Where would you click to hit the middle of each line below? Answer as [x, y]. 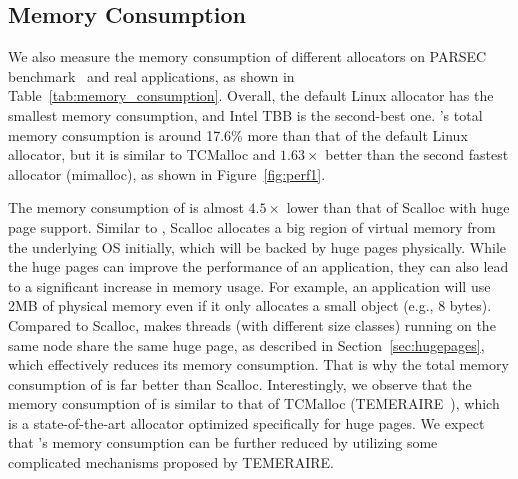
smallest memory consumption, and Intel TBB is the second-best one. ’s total [245, 114]
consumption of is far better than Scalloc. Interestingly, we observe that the [240, 383]
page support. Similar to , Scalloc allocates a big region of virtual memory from [252, 226]
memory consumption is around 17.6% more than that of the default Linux [238, 134]
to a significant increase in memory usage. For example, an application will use [249, 285]
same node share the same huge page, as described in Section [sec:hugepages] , [246, 344]
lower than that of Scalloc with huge [398, 207]
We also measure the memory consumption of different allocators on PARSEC [247, 56]
